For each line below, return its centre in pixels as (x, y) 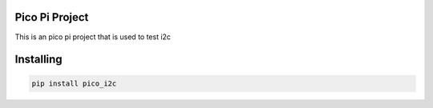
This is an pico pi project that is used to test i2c (93, 37)
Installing (39, 60)
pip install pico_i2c (74, 83)
